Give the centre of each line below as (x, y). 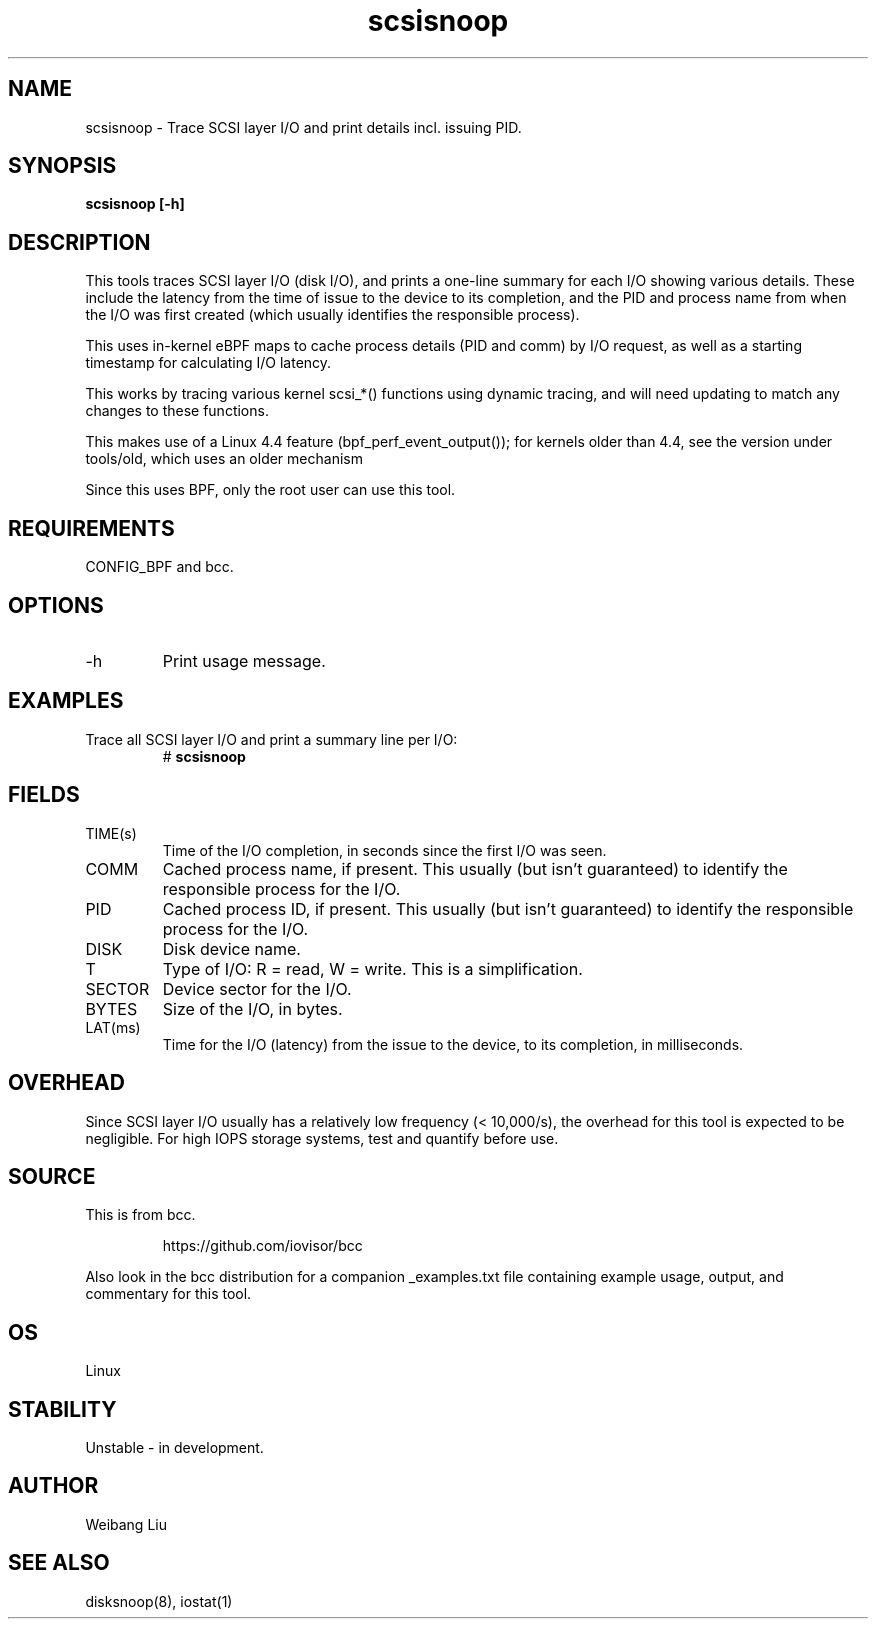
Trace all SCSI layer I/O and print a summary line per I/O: (271, 739)
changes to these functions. (177, 411)
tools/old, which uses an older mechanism (224, 459)
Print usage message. (244, 660)
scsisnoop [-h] (135, 204)
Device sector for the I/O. (257, 988)
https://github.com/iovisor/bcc (262, 1246)
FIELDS (44, 795)
